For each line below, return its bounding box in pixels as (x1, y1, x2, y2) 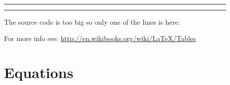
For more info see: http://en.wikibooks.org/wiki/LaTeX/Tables (4, 33, 196, 43)
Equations (4, 62, 73, 82)
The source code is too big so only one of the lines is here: (4, 16, 180, 27)
